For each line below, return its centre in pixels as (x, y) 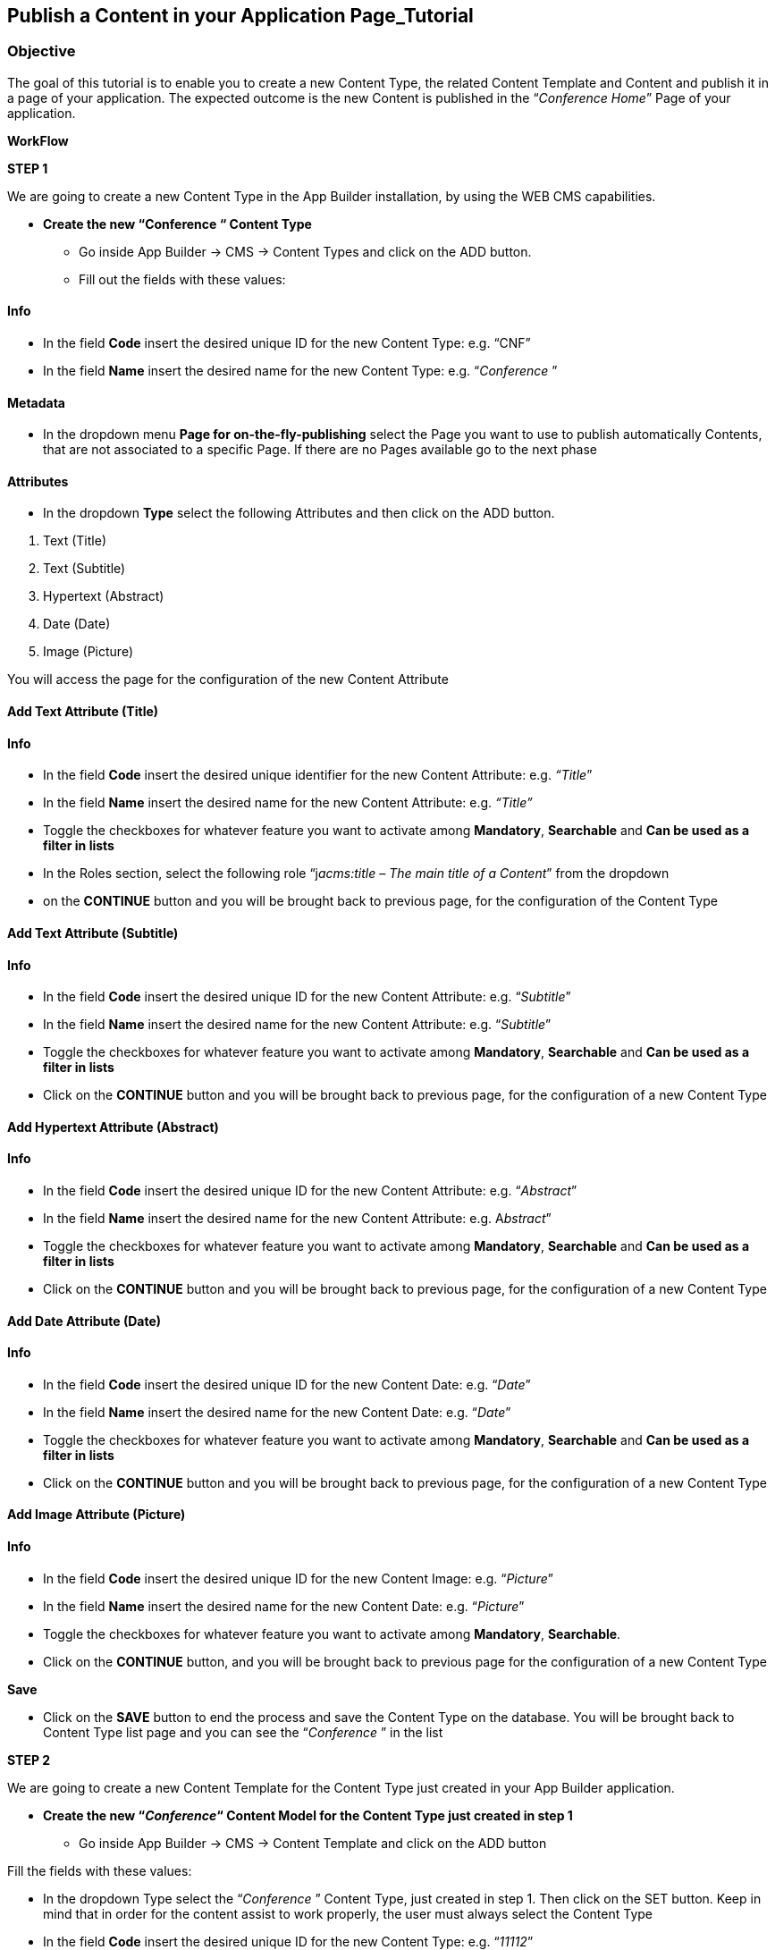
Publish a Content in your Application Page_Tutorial (240, 16)
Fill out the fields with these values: (182, 279)
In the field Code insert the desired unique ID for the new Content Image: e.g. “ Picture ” (298, 1578)
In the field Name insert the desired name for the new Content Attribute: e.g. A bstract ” (297, 1218)
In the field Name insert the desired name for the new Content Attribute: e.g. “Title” (288, 803)
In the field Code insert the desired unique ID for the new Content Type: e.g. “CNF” (287, 343)
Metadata (36, 402)
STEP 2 (29, 1760)
